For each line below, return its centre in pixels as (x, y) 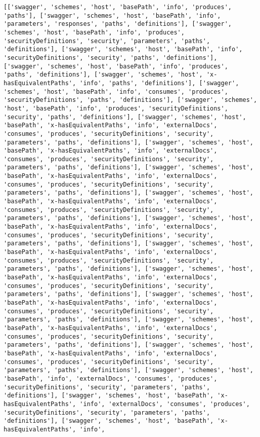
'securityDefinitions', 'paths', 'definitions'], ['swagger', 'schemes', (131, 100)
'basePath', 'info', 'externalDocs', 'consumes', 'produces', (111, 378)
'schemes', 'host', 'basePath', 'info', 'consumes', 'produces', (116, 92)
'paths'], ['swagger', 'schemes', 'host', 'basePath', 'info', (112, 15)
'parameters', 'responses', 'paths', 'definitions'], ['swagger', (118, 24)
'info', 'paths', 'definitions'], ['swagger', (159, 83)
